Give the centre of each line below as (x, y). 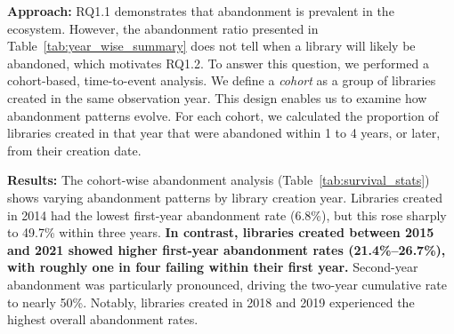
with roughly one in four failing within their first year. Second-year (213, 267)
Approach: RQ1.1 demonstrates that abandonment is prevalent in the (201, 11)
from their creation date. (74, 150)
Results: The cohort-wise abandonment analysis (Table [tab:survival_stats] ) (219, 180)
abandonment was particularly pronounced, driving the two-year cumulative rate (227, 284)
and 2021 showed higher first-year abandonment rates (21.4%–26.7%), (227, 249)
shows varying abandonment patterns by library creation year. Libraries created (225, 197)
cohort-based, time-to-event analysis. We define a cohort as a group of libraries (222, 80)
